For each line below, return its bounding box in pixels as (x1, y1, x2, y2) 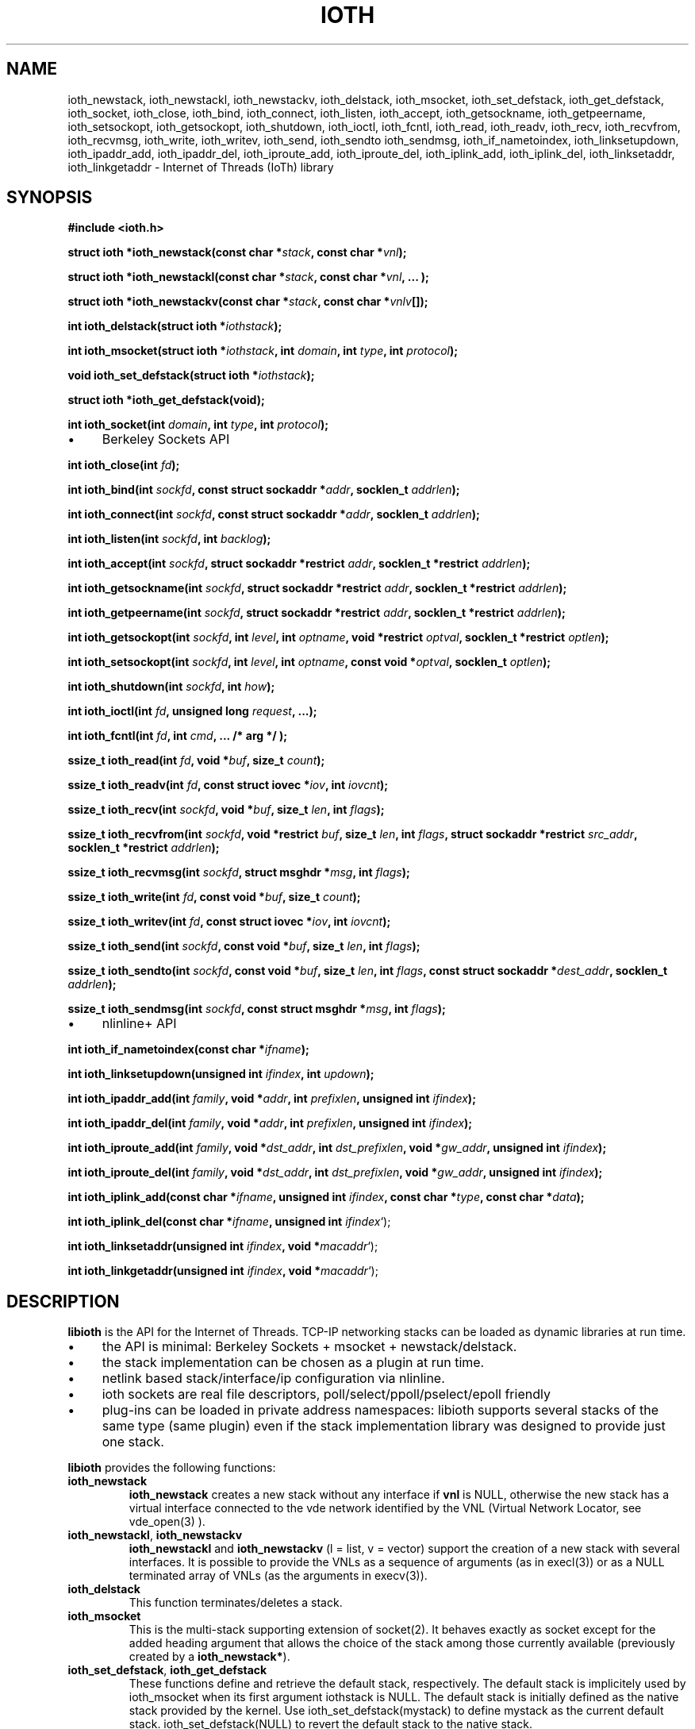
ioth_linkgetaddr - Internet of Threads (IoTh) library (67, 160, 334, 174)
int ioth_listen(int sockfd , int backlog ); (67, 532, 271, 546)
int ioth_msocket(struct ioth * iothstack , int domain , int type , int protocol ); (67, 344, 459, 358)
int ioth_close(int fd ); (67, 458, 180, 472)
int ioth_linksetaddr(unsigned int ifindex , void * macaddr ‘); (67, 1239, 378, 1253)
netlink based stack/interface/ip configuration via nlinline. (102, 1370, 445, 1387)
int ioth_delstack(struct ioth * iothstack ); (67, 319, 282, 333)
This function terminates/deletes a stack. (129, 1596, 343, 1610)
